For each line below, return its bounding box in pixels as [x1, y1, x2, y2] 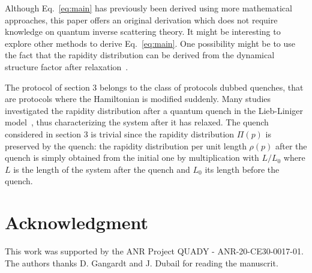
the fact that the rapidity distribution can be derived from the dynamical [5, 49, 275, 61]
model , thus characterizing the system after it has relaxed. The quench [5, 116, 269, 128]
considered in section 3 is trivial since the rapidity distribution [5, 127, 235, 140]
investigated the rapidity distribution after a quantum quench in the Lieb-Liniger [5, 104, 303, 116]
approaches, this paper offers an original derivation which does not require [5, 13, 278, 26]
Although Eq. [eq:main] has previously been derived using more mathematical [5, 2, 292, 14]
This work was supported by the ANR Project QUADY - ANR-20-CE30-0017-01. [5, 245, 304, 257]
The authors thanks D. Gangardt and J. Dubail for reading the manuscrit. [5, 256, 278, 269]
